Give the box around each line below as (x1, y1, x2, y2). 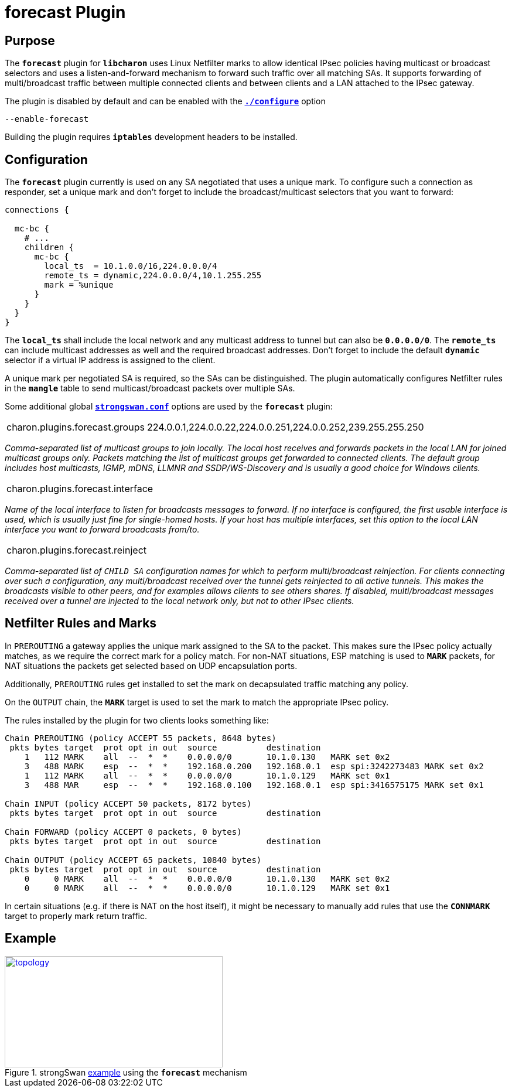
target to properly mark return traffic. (5, 910, 148, 921)
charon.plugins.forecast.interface (6, 483, 153, 495)
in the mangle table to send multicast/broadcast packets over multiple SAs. (5, 383, 295, 394)
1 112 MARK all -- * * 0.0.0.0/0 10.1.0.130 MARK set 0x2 (24, 752, 390, 762)
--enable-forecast (5, 114, 89, 124)
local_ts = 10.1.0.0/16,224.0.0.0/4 (44, 261, 217, 271)
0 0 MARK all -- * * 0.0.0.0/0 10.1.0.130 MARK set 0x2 (24, 873, 390, 883)
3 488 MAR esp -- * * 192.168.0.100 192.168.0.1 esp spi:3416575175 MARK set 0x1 (24, 780, 484, 790)
